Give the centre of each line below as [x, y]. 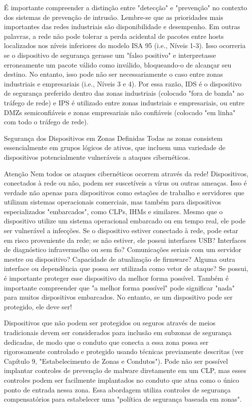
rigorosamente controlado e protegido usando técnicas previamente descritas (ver [124, 351]
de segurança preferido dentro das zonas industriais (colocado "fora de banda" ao [124, 93]
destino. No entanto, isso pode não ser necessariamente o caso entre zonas [114, 74]
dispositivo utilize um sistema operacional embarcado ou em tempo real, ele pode [125, 221]
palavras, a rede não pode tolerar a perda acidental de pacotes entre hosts [114, 36]
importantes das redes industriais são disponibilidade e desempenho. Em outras [122, 26]
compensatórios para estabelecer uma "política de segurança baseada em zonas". [123, 399]
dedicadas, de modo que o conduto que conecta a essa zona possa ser [106, 342]
